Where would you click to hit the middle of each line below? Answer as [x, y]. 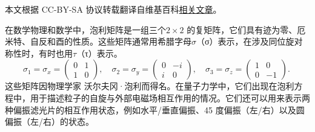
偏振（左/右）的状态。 [49, 121]
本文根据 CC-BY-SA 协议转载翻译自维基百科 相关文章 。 [113, 9]
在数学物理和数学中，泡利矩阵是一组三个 [85, 29]
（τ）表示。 [99, 53]
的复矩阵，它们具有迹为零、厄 [246, 29]
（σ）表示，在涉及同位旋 [245, 41]
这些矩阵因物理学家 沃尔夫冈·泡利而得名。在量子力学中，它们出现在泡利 [150, 86]
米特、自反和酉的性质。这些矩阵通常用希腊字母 [98, 41]
